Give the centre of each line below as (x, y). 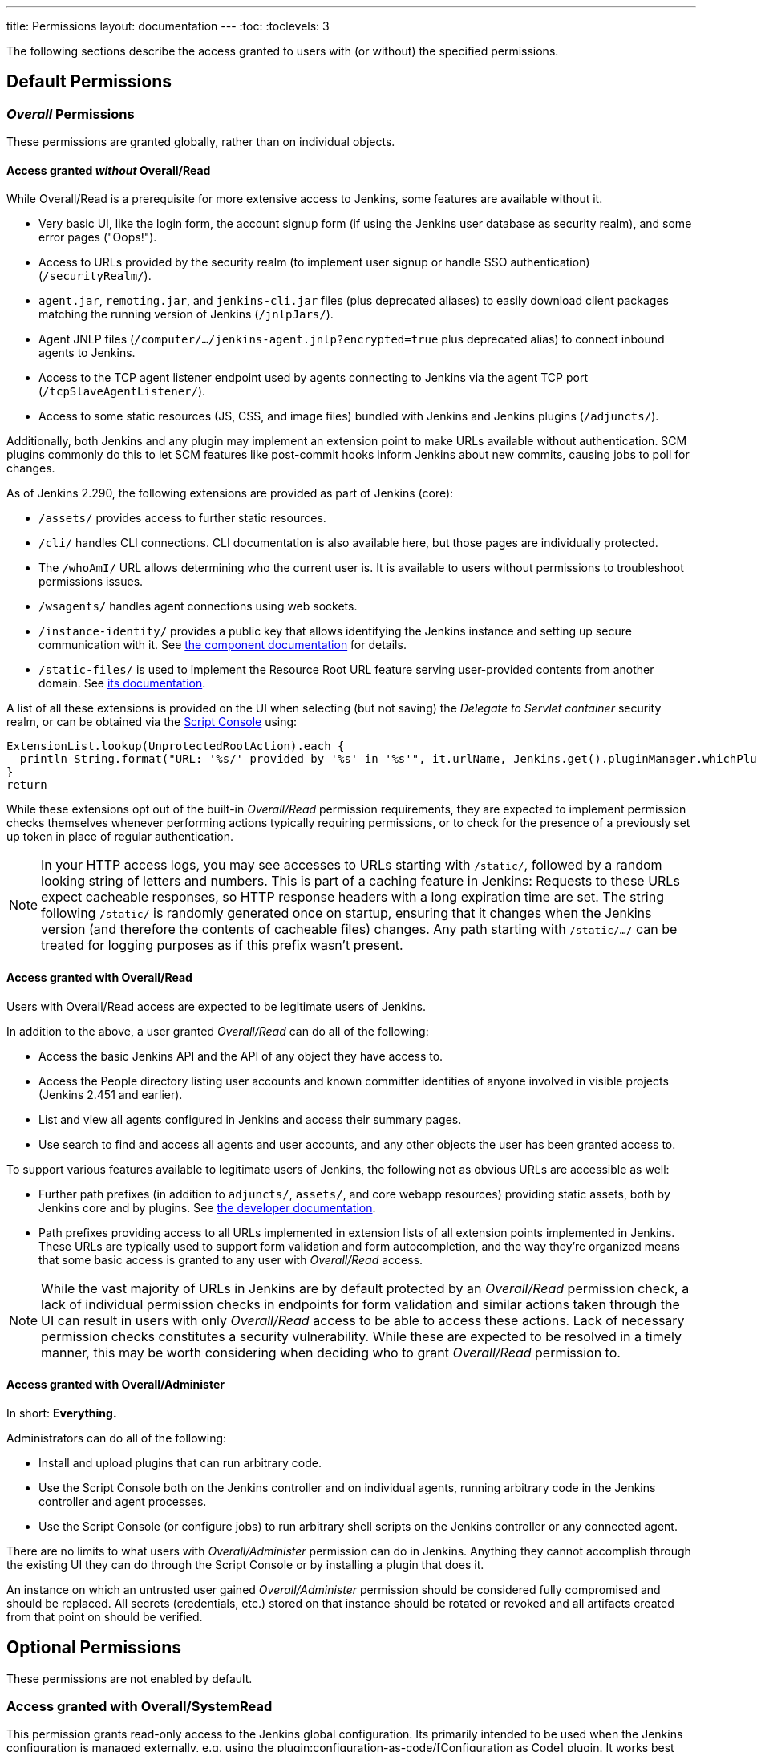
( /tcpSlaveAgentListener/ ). (122, 391)
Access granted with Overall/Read (99, 978)
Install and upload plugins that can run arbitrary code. (180, 1462)
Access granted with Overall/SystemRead (140, 1707)
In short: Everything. (62, 1413)
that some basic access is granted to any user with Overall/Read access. (231, 1259)
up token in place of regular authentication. (120, 837)
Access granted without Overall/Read (109, 170)
